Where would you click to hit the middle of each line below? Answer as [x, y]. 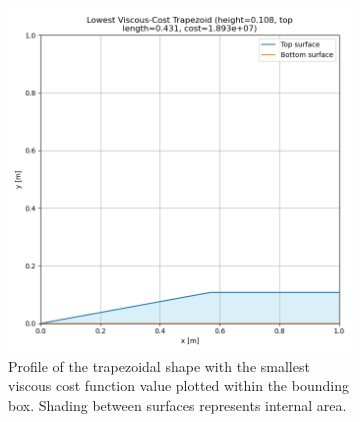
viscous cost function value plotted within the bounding [178, 385]
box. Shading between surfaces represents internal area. [177, 404]
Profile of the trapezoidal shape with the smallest [159, 365]
